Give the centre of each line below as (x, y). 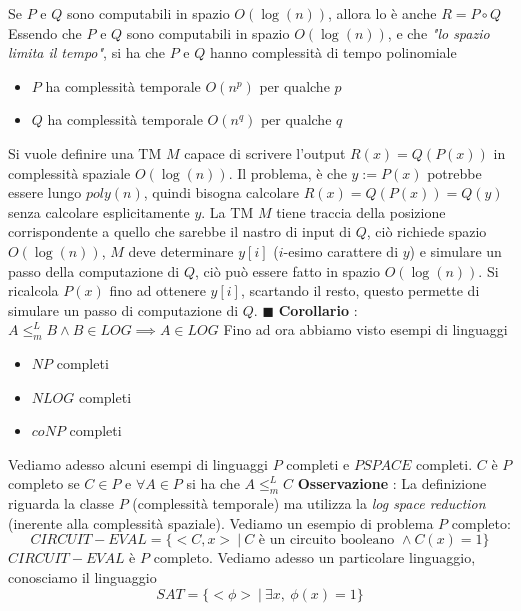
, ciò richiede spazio (426, 231)
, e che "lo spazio (438, 32)
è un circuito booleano (326, 540)
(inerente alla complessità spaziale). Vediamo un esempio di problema (221, 522)
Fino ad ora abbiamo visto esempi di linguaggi (365, 329)
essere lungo (45, 192)
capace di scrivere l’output (265, 152)
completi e (318, 463)
